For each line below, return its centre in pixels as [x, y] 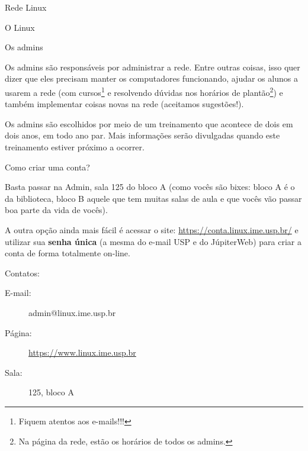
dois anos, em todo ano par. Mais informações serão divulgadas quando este [142, 135]
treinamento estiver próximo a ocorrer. [75, 147]
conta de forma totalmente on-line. [68, 253]
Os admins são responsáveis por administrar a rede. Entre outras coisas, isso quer [153, 67]
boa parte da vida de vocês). [56, 210]
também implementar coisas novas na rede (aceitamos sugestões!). [124, 104]
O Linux [20, 27]
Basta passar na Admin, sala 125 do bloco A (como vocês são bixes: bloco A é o [150, 187]
